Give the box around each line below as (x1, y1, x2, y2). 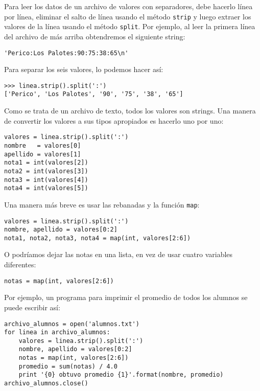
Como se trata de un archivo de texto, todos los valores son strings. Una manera (4, 105, 256, 116)
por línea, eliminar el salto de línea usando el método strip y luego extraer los (4, 11, 251, 21)
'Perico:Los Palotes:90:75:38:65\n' (4, 49, 129, 57)
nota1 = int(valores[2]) (4, 159, 88, 167)
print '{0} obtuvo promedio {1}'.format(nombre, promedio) (18, 371, 224, 379)
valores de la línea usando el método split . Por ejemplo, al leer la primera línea (4, 21, 255, 32)
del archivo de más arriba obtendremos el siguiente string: (4, 31, 185, 41)
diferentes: (4, 259, 36, 270)
